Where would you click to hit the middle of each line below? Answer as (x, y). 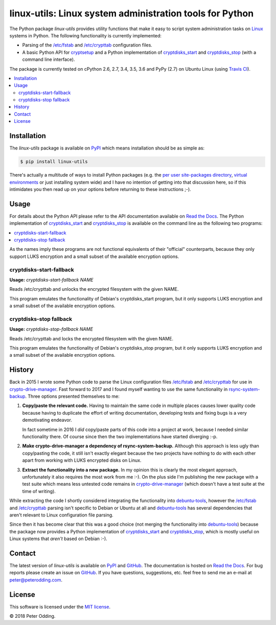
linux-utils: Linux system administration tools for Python (132, 13)
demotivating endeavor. (47, 420)
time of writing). (39, 491)
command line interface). (49, 59)
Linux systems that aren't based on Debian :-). (58, 539)
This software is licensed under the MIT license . (60, 607)
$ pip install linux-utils (54, 162)
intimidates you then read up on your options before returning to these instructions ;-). (100, 189)
